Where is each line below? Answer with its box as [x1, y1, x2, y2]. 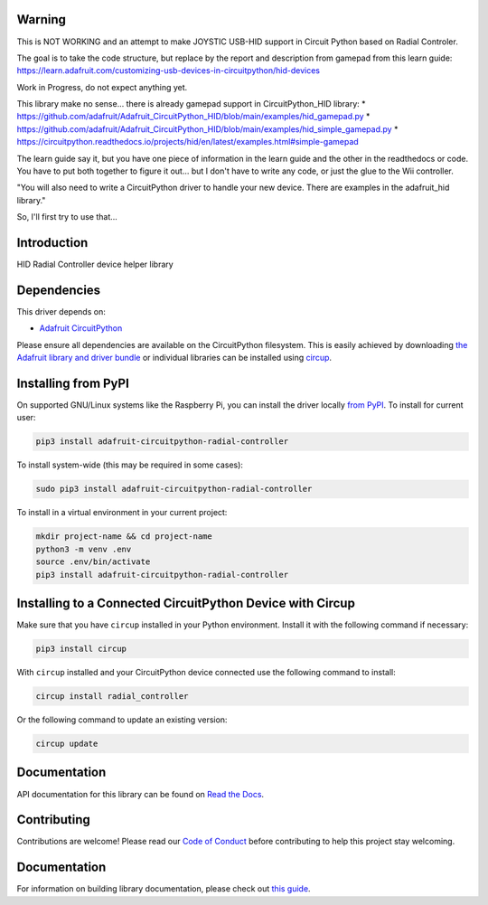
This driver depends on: [16, 306, 106, 317]
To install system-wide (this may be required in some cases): [16, 459, 244, 470]
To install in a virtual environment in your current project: [16, 507, 228, 518]
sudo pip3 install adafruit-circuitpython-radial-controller [35, 484, 313, 495]
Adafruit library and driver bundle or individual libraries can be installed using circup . [16, 353, 333, 363]
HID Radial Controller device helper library [16, 259, 174, 270]
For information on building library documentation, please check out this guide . [16, 883, 311, 894]
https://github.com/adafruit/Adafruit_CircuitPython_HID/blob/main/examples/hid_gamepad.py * [16, 111, 371, 122]
